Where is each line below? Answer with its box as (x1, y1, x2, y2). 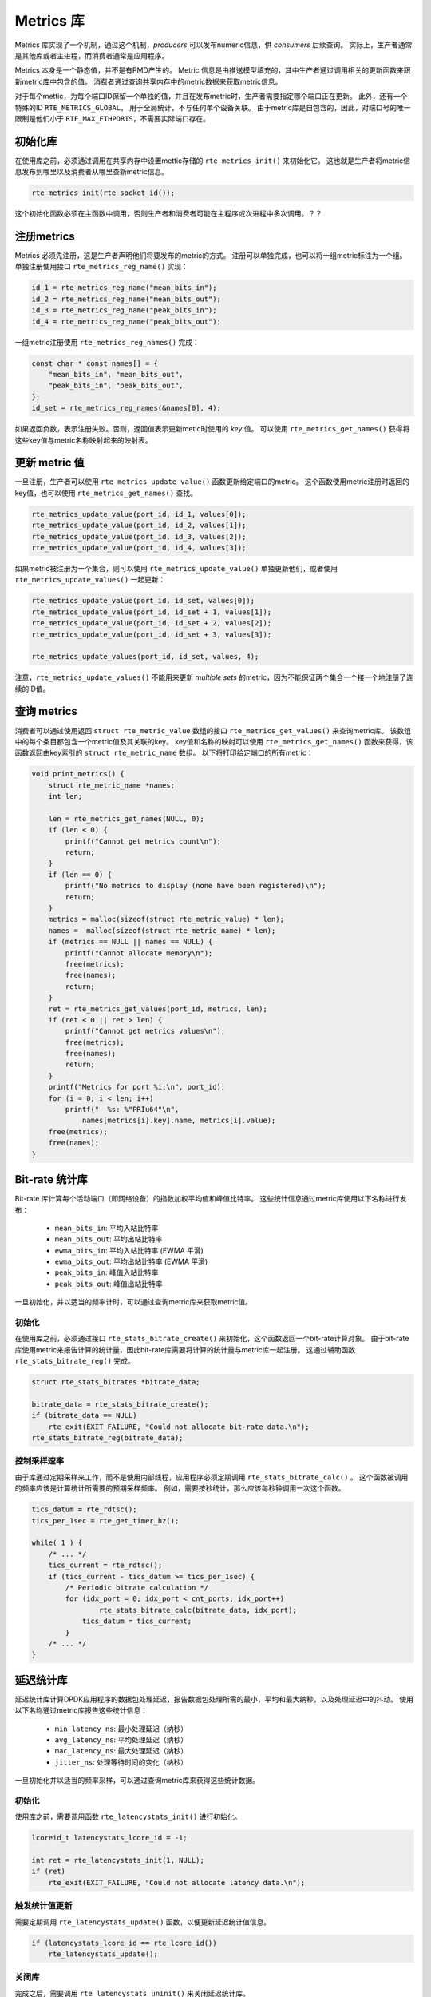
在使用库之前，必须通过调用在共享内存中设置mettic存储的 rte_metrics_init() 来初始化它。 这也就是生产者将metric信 (14, 156, 411, 165)
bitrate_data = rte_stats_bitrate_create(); (31, 1399, 209, 1409)
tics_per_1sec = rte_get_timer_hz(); (31, 1516, 180, 1525)
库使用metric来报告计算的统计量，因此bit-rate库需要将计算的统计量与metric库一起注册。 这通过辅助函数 (14, 1344, 355, 1354)
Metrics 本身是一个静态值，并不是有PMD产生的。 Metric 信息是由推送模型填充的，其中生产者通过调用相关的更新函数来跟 (14, 66, 411, 75)
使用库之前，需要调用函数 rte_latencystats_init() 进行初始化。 (14, 1812, 242, 1821)
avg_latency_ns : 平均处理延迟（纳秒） (54, 1734, 188, 1745)
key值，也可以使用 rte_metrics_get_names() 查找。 (14, 488, 197, 498)
